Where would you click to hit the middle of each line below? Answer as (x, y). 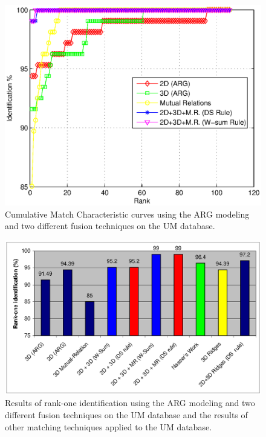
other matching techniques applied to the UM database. (109, 426)
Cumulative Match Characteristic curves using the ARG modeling (127, 214)
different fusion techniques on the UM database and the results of (126, 415)
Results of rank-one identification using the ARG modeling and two (130, 403)
